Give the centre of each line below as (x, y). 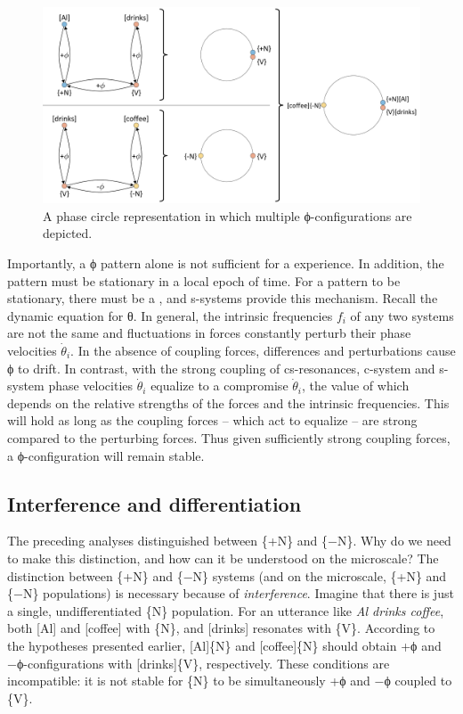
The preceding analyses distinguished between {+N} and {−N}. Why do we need (229, 541)
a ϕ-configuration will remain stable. (106, 455)
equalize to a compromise (219, 386)
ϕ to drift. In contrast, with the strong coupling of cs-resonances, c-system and (221, 368)
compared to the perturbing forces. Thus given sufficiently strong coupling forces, (229, 438)
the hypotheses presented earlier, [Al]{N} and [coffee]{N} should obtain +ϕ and (224, 645)
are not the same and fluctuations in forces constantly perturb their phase (209, 333)
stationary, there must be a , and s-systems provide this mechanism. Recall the (223, 298)
